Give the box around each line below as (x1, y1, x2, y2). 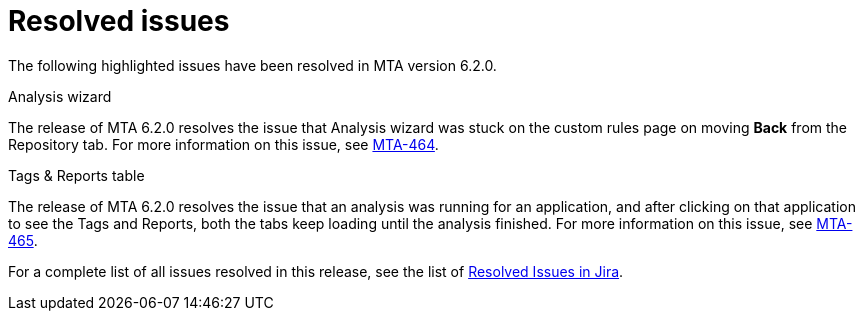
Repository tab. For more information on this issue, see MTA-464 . (8, 135, 439, 153)
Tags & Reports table (8, 166, 145, 184)
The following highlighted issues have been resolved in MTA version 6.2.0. (8, 56, 497, 74)
